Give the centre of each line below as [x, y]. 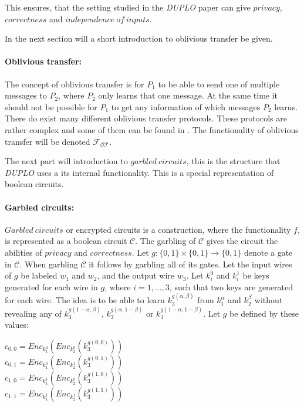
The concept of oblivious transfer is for [75, 84]
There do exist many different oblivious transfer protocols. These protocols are [146, 118]
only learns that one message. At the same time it [188, 95]
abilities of [23, 252]
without [268, 300]
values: [17, 325]
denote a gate [268, 252]
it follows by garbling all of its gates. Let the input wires [190, 264]
